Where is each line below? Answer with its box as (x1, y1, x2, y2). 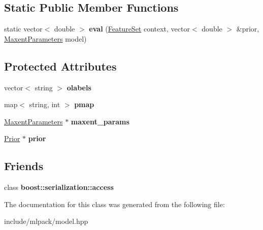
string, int (29, 99, 60, 110)
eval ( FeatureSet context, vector (89, 23, 190, 34)
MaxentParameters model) (4, 33, 87, 44)
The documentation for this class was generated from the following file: (4, 199, 225, 209)
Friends (4, 158, 44, 174)
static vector (4, 23, 43, 34)
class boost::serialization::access (4, 182, 114, 192)
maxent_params (71, 116, 129, 126)
